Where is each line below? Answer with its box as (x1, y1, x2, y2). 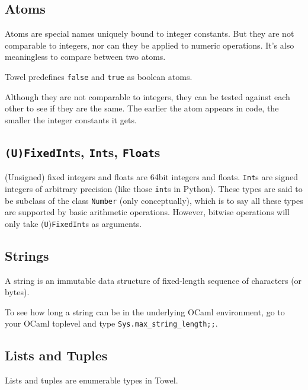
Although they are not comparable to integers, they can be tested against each (5, 90, 290, 103)
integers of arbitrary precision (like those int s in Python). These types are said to (5, 182, 303, 194)
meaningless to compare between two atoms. (5, 50, 166, 63)
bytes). (5, 286, 30, 298)
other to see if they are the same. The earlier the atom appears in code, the (5, 102, 279, 114)
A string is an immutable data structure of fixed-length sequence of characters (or (5, 274, 302, 286)
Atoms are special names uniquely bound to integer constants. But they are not (5, 27, 294, 40)
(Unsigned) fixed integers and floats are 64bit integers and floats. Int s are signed (5, 171, 299, 183)
